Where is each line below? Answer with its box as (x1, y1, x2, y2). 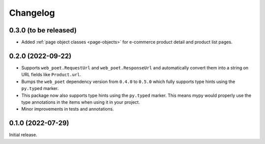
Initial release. (9, 132, 37, 138)
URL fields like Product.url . (21, 72, 81, 78)
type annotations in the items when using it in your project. (21, 99, 140, 105)
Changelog (9, 7, 55, 18)
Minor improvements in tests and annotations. (21, 106, 114, 112)
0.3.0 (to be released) (9, 26, 77, 34)
